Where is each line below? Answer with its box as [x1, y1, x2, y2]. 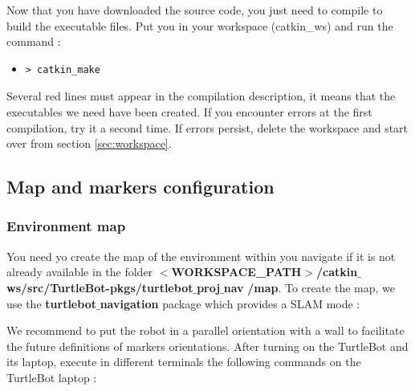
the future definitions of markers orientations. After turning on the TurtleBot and [6, 337, 409, 354]
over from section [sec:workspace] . [6, 135, 172, 152]
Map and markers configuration [6, 174, 275, 199]
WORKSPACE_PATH [171, 263, 302, 280]
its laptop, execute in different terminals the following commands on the [6, 353, 361, 370]
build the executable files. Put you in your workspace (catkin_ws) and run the [6, 17, 393, 34]
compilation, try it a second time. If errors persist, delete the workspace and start [6, 119, 409, 136]
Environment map [6, 216, 126, 236]
